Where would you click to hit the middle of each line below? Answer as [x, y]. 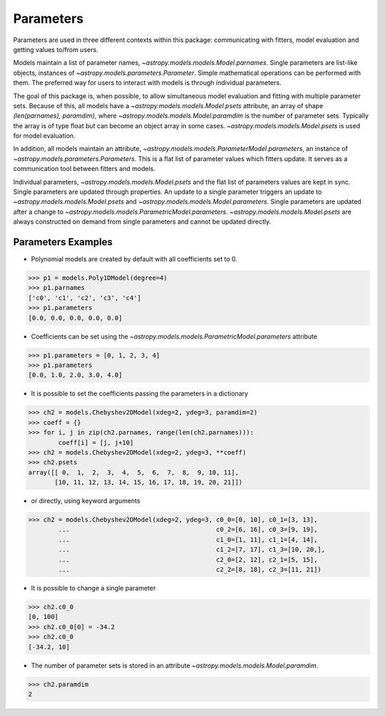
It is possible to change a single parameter [93, 588]
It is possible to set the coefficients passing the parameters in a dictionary [140, 394]
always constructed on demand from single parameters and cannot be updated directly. [142, 222]
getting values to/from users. [56, 49]
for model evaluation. [44, 136]
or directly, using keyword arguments [86, 501]
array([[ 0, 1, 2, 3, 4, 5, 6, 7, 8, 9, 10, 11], [133, 472]
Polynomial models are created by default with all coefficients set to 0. [134, 259]
